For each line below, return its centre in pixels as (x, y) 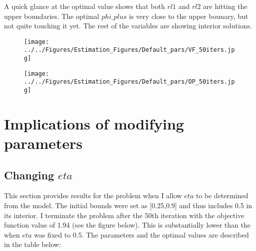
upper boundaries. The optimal (52, 16)
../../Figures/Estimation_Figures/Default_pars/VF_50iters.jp (129, 50)
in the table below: (33, 244)
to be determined (222, 195)
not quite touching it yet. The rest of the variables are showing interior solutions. (128, 26)
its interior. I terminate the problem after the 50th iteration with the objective (124, 215)
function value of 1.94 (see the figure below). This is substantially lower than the (127, 225)
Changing (29, 175)
